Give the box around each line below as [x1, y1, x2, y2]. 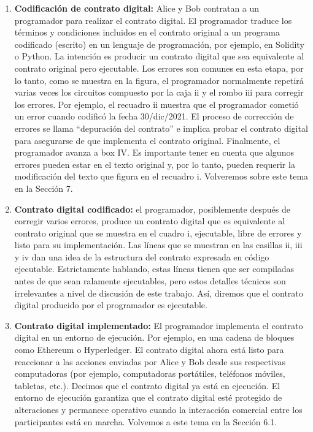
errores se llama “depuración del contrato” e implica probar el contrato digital [14, 121, 308, 134]
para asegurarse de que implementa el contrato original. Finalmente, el [14, 134, 280, 146]
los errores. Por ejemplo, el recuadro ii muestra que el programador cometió [14, 97, 299, 110]
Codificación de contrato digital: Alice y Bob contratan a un [14, 2, 260, 14]
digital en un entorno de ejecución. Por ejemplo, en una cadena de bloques [14, 331, 295, 344]
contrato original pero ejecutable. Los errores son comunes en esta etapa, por [14, 61, 304, 74]
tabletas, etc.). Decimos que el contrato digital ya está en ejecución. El [14, 379, 280, 392]
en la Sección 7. [14, 181, 73, 194]
